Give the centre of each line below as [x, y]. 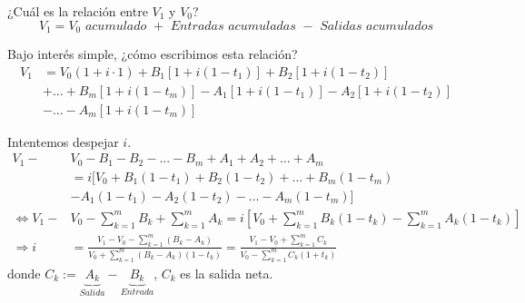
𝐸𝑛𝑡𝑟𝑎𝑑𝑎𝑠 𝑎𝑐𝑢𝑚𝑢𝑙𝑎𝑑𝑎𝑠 [233, 26]
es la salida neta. [227, 273]
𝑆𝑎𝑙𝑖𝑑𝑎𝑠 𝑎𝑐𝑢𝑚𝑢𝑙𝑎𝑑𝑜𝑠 [377, 26]
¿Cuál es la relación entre [78, 11]
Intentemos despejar [63, 141]
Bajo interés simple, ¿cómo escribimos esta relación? [153, 54]
